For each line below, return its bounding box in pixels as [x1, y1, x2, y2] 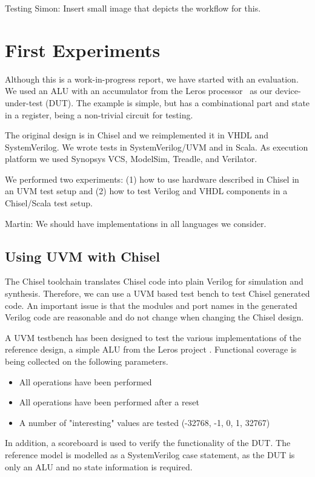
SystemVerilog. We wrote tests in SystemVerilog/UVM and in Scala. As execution [5, 140, 308, 153]
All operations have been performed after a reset [19, 396, 199, 408]
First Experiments [5, 37, 161, 62]
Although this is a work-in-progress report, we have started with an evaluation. [5, 72, 299, 85]
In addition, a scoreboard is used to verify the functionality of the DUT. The [5, 436, 291, 449]
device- [275, 84, 301, 97]
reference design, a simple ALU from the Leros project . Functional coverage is [5, 343, 297, 356]
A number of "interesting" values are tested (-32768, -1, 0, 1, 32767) [19, 416, 270, 428]
